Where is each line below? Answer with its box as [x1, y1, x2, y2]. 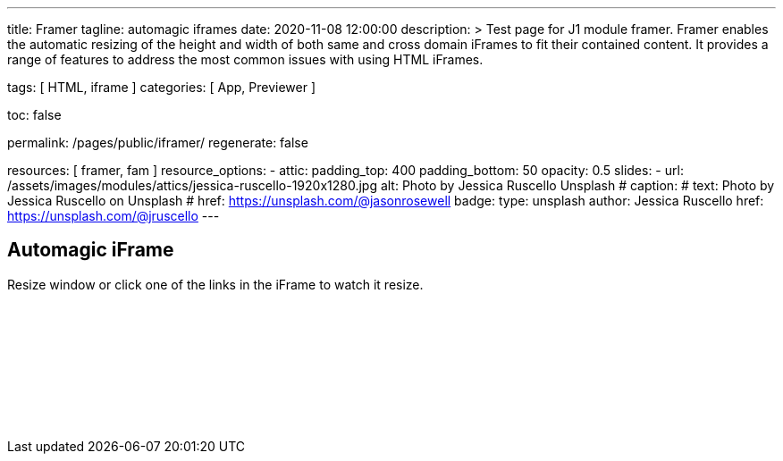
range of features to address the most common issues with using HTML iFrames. [7, 52, 484, 67]
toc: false [7, 107, 62, 122]
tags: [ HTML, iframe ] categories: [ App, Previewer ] [7, 80, 316, 95]
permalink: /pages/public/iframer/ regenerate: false [7, 135, 308, 150]
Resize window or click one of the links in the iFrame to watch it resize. [7, 276, 424, 292]
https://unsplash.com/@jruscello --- [7, 208, 220, 223]
